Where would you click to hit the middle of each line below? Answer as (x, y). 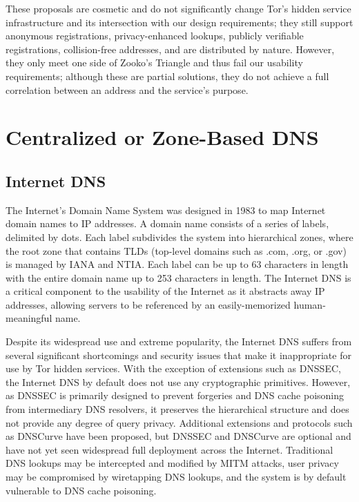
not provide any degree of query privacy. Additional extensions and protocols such (179, 422)
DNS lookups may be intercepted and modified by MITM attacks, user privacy (172, 463)
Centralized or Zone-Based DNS (162, 137)
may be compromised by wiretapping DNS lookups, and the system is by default (176, 477)
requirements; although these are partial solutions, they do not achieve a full (167, 76)
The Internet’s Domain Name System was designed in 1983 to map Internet (166, 210)
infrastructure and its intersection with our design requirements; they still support (179, 22)
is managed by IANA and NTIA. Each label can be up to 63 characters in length (177, 264)
